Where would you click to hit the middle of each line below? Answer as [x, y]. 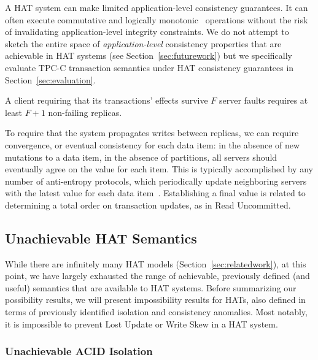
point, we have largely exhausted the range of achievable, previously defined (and [157, 276]
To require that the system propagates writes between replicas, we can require [152, 133]
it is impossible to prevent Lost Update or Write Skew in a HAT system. [142, 324]
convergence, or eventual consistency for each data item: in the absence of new [153, 144]
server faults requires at [264, 100]
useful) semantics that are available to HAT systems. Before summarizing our [151, 287]
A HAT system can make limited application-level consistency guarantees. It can [157, 7]
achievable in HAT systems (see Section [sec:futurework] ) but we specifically [149, 56]
